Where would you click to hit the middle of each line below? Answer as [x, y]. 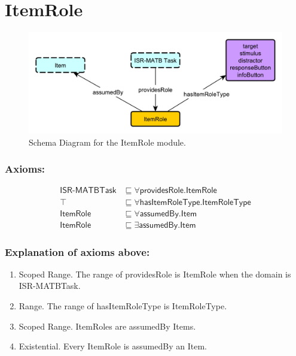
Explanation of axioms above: [77, 251]
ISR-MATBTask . [50, 286]
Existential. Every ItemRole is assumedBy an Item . [113, 346]
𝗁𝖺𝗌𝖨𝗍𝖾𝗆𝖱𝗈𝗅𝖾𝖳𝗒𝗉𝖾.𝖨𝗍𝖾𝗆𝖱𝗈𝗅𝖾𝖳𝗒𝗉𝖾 [195, 202]
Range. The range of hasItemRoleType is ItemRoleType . [123, 306]
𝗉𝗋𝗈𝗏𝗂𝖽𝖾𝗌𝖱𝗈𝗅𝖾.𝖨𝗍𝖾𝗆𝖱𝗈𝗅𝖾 [178, 191]
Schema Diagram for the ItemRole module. [107, 142]
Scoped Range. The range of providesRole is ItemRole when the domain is [155, 274]
